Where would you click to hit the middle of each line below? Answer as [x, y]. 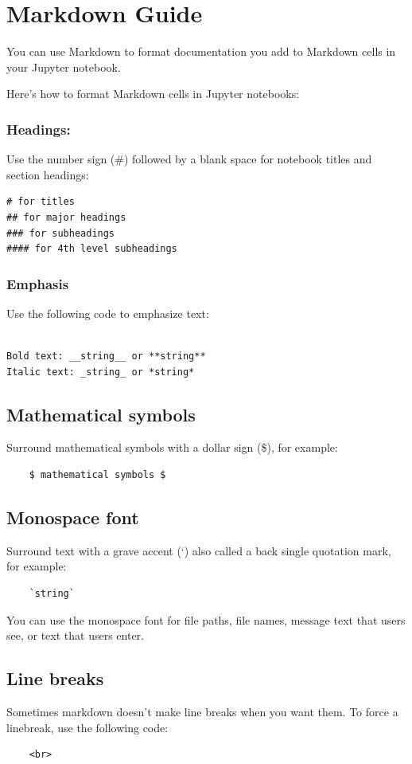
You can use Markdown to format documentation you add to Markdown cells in [201, 51]
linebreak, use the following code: [87, 727]
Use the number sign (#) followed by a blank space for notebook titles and [189, 159]
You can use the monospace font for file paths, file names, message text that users [206, 619]
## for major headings [66, 217]
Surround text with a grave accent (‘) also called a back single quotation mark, [199, 550]
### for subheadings [61, 233]
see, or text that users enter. [75, 635]
